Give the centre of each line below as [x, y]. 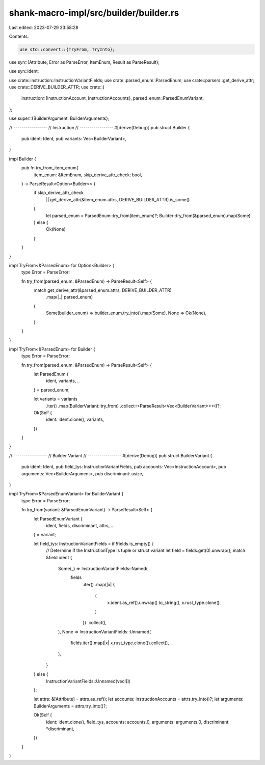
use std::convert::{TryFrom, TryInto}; [67, 49]
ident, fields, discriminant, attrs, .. [80, 526]
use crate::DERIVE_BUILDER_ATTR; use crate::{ [57, 87]
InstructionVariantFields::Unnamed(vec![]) [88, 681]
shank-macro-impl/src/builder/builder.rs [94, 13]
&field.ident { [59, 557]
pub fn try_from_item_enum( [50, 168]
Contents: [19, 36]
